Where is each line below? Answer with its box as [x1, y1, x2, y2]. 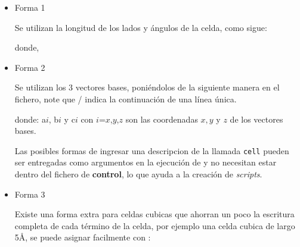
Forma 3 [14, 187, 45, 200]
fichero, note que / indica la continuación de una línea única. [14, 92, 237, 105]
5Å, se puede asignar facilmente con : [14, 231, 151, 243]
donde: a [14, 112, 46, 125]
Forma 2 [14, 61, 45, 73]
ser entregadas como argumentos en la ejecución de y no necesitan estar [14, 156, 277, 168]
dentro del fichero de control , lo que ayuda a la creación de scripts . [14, 168, 262, 180]
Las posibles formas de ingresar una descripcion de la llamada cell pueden [14, 144, 289, 157]
